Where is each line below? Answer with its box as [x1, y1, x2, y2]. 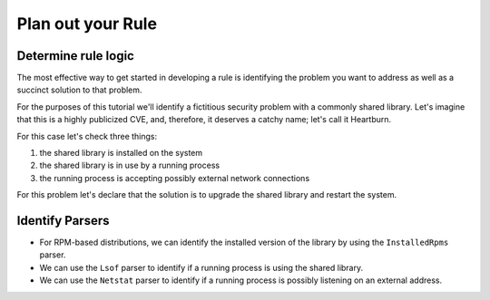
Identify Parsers [16, 213, 110, 228]
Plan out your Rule [16, 14, 158, 34]
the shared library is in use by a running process [39, 160, 220, 171]
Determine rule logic [16, 48, 135, 63]
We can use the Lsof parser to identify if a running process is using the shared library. [39, 262, 364, 273]
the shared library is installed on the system [39, 148, 203, 159]
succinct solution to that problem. [16, 84, 142, 95]
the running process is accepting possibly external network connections [39, 172, 310, 183]
